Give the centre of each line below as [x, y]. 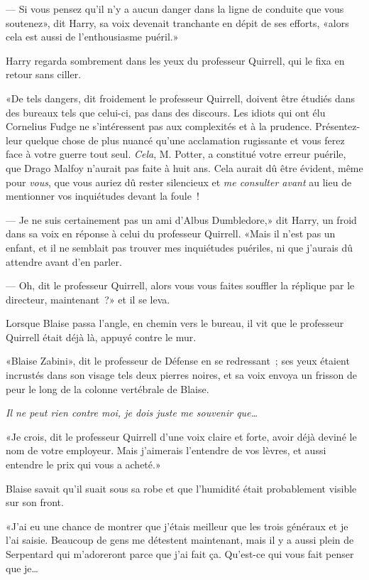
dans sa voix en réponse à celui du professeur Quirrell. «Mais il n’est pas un [171, 233]
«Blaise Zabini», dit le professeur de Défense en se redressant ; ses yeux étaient [178, 361]
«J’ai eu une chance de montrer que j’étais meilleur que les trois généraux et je [177, 526]
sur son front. [35, 502]
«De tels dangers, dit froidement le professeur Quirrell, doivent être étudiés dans [181, 98]
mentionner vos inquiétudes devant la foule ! [103, 196]
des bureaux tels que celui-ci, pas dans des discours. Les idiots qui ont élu [166, 112]
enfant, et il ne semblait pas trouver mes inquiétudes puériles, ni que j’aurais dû [180, 247]
